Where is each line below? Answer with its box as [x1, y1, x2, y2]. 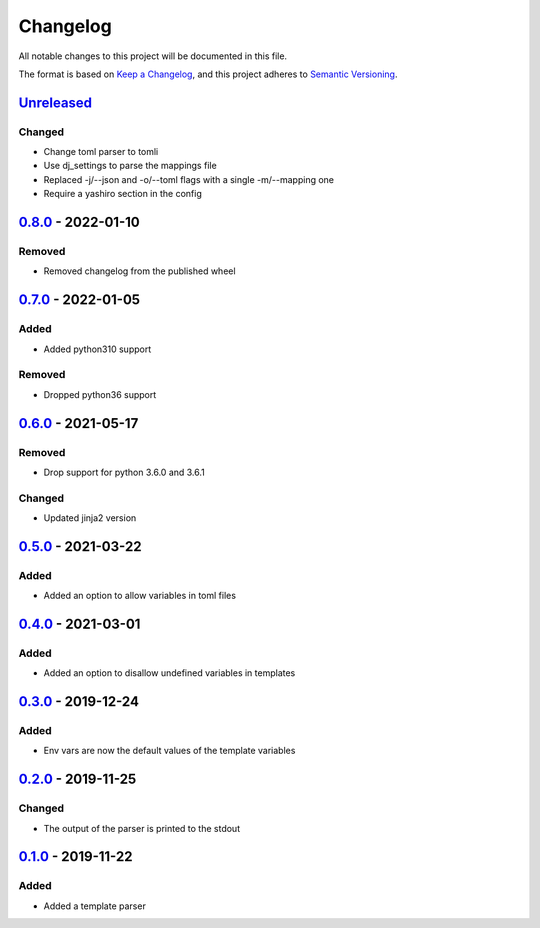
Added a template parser [43, 900, 147, 912]
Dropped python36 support [43, 388, 157, 400]
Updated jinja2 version [43, 512, 137, 524]
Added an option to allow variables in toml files [43, 590, 237, 602]
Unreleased [18, 94, 93, 111]
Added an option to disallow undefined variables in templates [43, 667, 296, 679]
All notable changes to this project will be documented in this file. [18, 50, 288, 62]
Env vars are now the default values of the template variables [43, 745, 296, 757]
